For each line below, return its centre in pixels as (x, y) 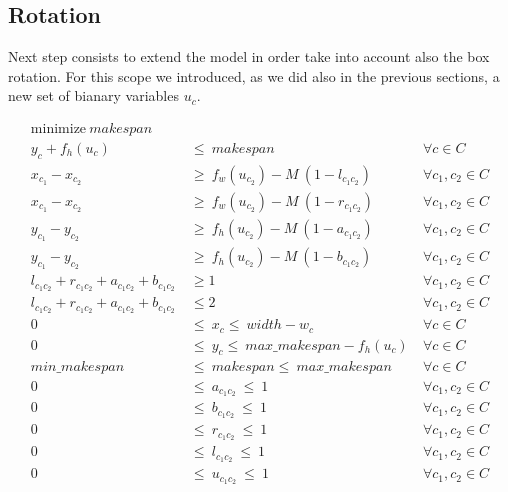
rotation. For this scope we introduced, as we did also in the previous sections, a (254, 75)
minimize (58, 129)
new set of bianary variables (93, 95)
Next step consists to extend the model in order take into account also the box (249, 56)
